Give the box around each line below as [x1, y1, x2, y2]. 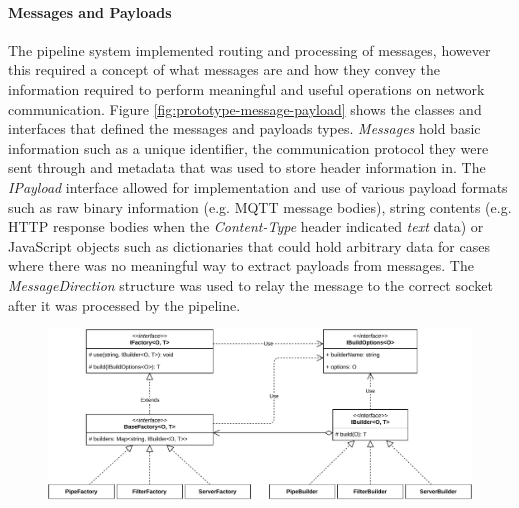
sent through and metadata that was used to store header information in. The [8, 157, 486, 178]
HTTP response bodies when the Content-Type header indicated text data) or [8, 216, 484, 237]
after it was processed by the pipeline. [8, 294, 241, 315]
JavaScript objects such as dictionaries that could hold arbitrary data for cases [8, 235, 490, 256]
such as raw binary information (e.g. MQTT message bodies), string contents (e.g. [8, 196, 512, 217]
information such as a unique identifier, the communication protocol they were [8, 137, 489, 158]
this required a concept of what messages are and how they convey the [8, 59, 441, 80]
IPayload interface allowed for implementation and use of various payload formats [8, 176, 508, 197]
